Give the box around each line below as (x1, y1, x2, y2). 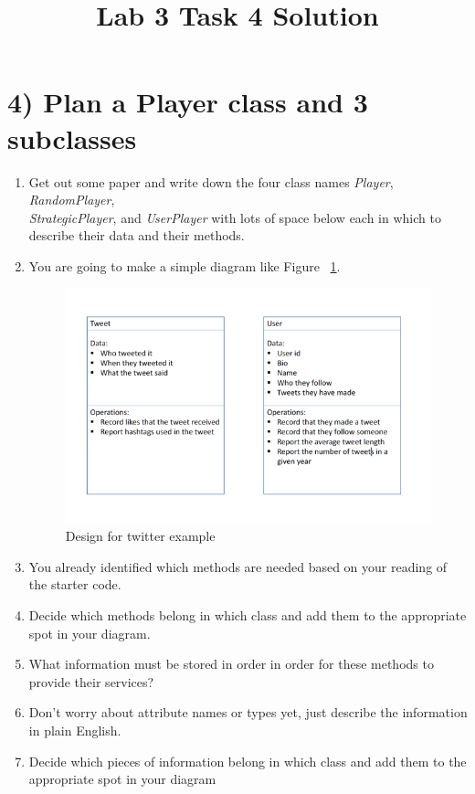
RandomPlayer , (28, 190, 115, 209)
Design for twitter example (65, 526, 216, 545)
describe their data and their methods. (28, 226, 245, 245)
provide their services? (28, 672, 154, 691)
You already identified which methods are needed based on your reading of (28, 556, 448, 576)
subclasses (7, 119, 137, 156)
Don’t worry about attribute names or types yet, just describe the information (28, 703, 468, 722)
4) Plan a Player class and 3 (7, 83, 368, 121)
